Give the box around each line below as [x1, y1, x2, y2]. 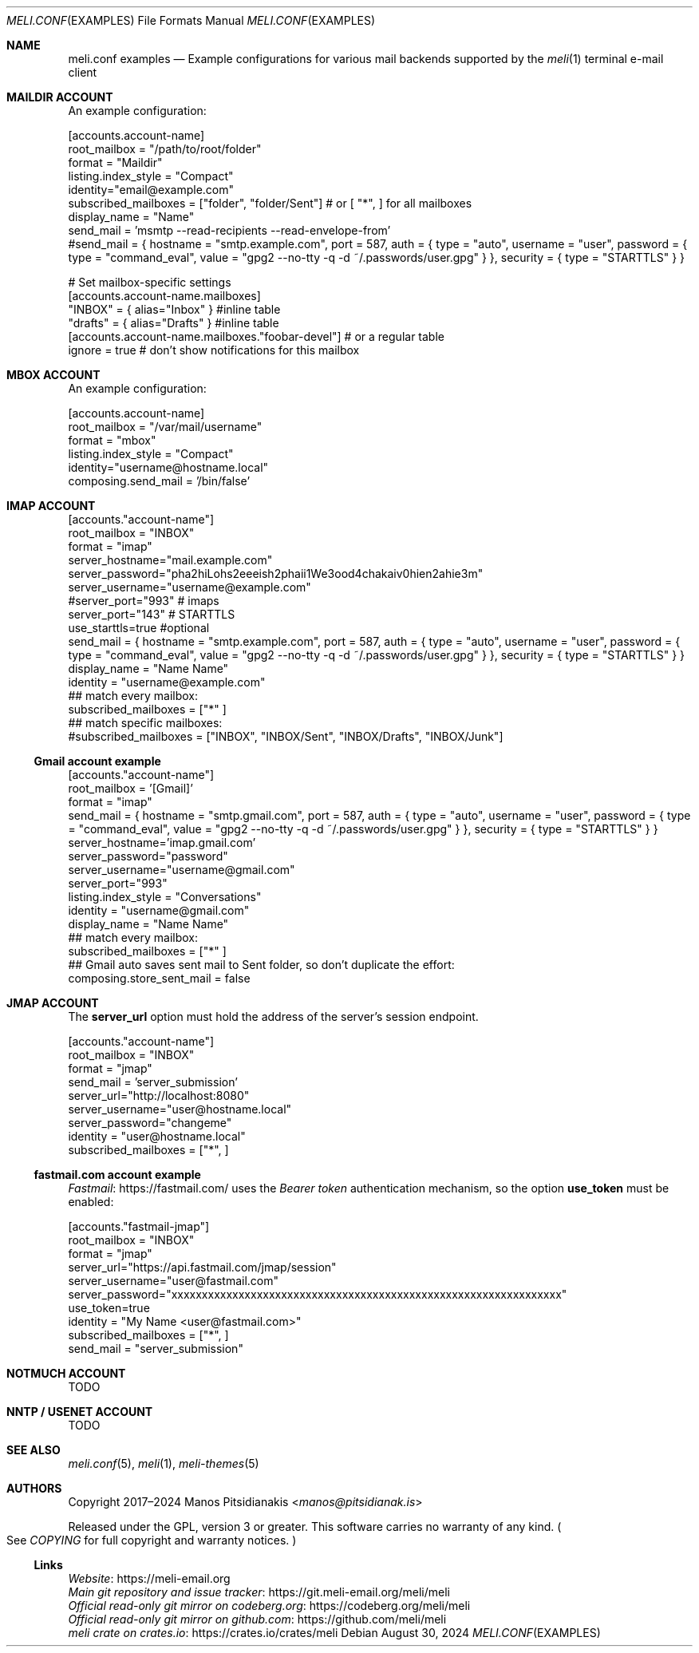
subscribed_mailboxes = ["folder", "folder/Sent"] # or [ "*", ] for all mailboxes [68, 196, 472, 210]
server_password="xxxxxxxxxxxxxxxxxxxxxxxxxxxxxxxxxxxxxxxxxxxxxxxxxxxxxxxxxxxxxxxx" [68, 1287, 567, 1301]
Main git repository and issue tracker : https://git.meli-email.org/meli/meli [68, 1585, 450, 1599]
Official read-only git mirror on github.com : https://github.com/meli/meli [68, 1612, 447, 1626]
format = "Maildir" [68, 156, 163, 169]
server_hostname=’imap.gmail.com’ [68, 836, 256, 849]
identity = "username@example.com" [68, 675, 266, 689]
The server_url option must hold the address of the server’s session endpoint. [68, 1010, 479, 1023]
